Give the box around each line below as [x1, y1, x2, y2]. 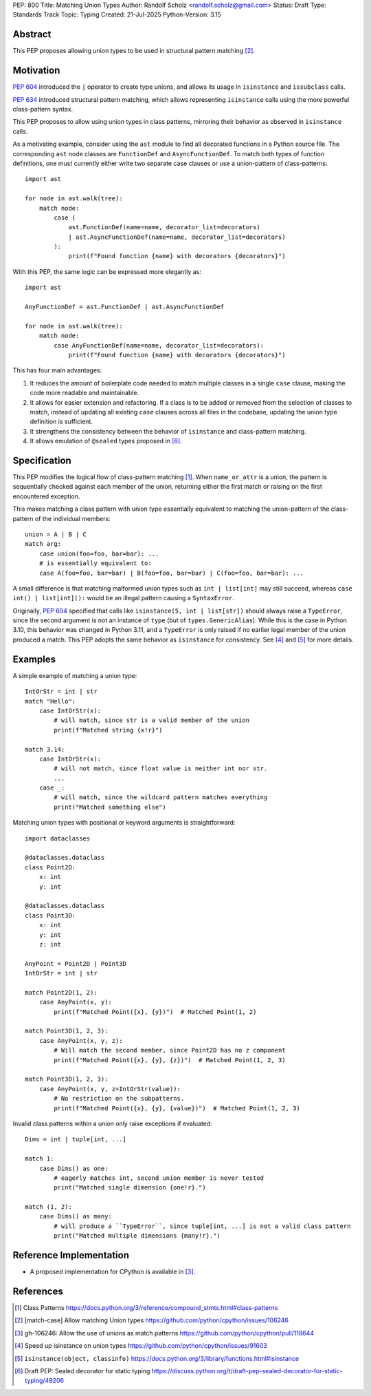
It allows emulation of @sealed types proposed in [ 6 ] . [30, 437, 182, 445]
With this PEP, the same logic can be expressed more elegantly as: [12, 267, 202, 275]
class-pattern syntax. [12, 105, 74, 113]
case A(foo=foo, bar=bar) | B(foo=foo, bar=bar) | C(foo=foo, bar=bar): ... [38, 569, 304, 577]
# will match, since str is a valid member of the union [54, 717, 250, 724]
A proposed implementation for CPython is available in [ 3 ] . [30, 1267, 196, 1276]
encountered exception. [12, 492, 80, 500]
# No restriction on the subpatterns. [54, 1094, 185, 1103]
